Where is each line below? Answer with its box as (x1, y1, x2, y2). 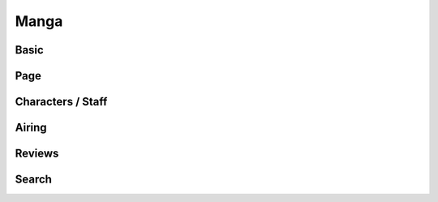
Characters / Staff (15, 95, 108, 109)
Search (15, 173, 53, 187)
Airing (15, 121, 48, 135)
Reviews (15, 147, 59, 161)
